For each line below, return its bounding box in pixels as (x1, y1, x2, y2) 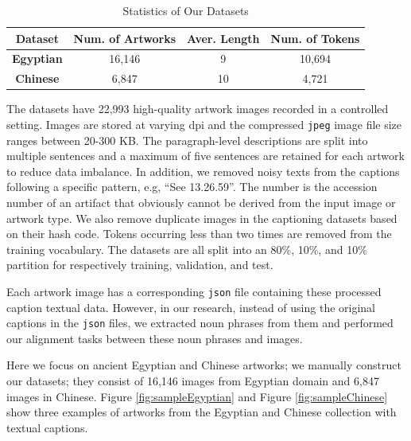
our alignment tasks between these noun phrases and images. (6, 330, 303, 346)
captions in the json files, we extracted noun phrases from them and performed (6, 314, 394, 331)
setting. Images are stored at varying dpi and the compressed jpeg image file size (6, 115, 402, 132)
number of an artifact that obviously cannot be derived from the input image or (6, 194, 396, 210)
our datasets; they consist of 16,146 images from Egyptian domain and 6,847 (6, 373, 379, 389)
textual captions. (6, 419, 88, 435)
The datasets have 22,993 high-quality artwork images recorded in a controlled (6, 100, 389, 117)
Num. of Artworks (73, 29, 176, 46)
